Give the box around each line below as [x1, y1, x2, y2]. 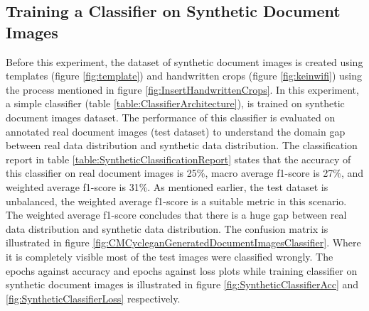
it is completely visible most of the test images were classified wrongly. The [6, 249, 333, 263]
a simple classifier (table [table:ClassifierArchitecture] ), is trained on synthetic [6, 96, 345, 111]
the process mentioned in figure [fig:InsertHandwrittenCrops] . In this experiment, [6, 82, 359, 97]
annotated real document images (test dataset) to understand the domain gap [6, 124, 346, 138]
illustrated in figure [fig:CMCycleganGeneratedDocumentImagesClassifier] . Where [6, 235, 361, 250]
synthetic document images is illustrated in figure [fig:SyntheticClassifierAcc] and [6, 277, 359, 292]
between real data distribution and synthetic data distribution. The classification [6, 138, 358, 153]
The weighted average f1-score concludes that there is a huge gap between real [6, 207, 347, 222]
